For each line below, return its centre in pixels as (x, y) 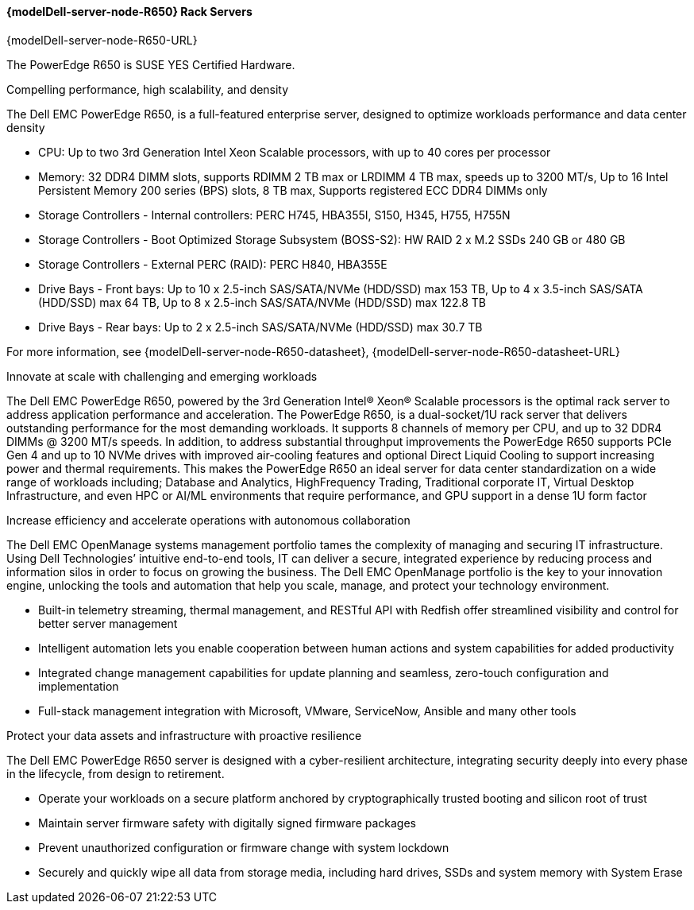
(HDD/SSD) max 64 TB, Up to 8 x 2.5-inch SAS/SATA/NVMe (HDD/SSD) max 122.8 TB (262, 302)
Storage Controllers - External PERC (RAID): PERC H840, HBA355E (213, 264)
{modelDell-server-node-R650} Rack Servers (129, 12)
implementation (79, 686)
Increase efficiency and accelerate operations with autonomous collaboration (208, 520)
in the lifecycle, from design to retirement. (116, 773)
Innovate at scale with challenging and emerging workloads (162, 376)
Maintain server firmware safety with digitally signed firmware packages (227, 823)
